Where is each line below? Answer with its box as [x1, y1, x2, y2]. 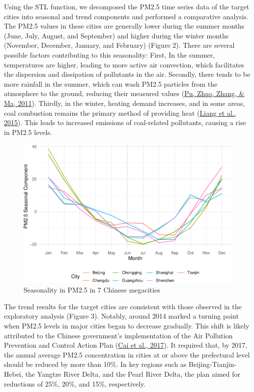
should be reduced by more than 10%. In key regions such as [4, 359, 187, 369]
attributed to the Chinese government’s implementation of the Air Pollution [4, 330, 233, 340]
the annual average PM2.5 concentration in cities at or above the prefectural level [4, 349, 250, 359]
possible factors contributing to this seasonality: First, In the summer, [4, 49, 215, 60]
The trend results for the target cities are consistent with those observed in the [4, 301, 242, 311]
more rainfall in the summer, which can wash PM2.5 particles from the [4, 78, 218, 89]
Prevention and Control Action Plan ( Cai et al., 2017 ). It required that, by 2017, [4, 340, 248, 350]
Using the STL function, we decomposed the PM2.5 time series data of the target [4, 1, 250, 11]
